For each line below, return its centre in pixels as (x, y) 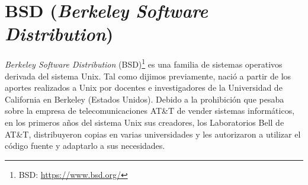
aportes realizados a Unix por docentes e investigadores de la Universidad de (144, 87)
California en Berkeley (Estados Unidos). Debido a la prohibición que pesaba (145, 99)
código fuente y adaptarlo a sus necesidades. (85, 146)
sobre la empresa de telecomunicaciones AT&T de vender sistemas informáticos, (150, 111)
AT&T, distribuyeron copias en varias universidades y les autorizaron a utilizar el (153, 134)
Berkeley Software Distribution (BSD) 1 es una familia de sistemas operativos (144, 63)
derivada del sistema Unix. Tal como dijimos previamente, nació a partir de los (148, 76)
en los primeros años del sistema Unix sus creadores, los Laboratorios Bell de (145, 122)
